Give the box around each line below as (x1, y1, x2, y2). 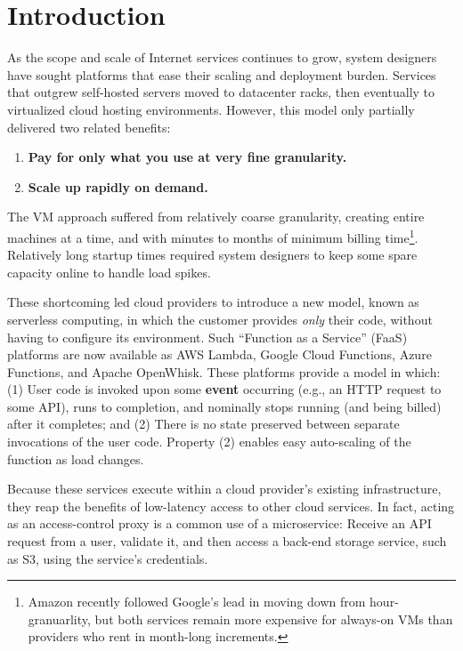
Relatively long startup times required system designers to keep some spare (7, 245, 418, 264)
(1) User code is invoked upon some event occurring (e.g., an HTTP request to (7, 380, 442, 398)
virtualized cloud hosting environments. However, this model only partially (7, 100, 415, 118)
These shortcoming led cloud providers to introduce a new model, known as (7, 293, 419, 311)
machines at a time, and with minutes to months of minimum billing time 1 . (7, 225, 418, 246)
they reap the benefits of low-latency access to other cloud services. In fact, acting (7, 496, 455, 515)
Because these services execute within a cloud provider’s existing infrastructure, (7, 479, 442, 498)
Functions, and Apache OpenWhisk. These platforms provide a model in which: (7, 362, 441, 381)
